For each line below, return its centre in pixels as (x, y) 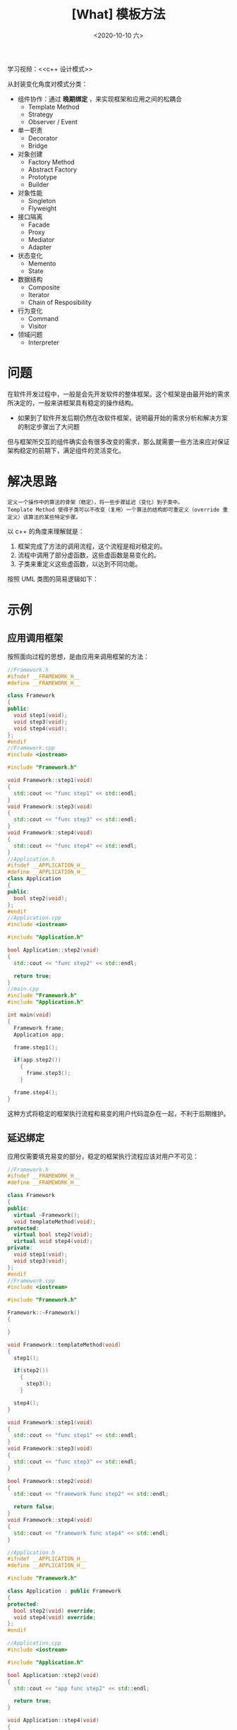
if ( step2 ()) (31, 1371)
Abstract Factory (53, 169)
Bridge (38, 145)
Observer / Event (53, 121)
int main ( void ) (30, 1015)
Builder (38, 184)
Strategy (41, 114)
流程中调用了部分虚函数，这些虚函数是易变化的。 (89, 555)
